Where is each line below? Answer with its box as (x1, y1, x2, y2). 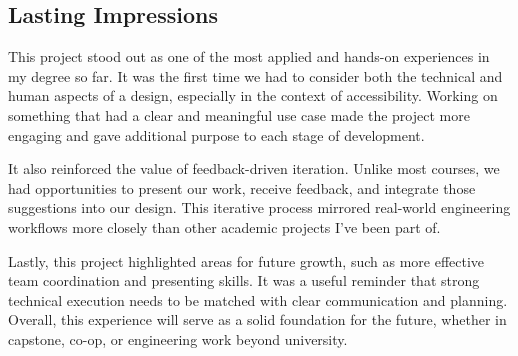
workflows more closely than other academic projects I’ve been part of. (8, 216, 441, 237)
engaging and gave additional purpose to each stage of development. (8, 124, 425, 145)
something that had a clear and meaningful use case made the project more (8, 104, 470, 125)
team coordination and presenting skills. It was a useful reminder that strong (8, 270, 480, 291)
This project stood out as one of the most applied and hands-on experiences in (8, 46, 490, 67)
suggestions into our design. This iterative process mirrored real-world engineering (8, 197, 511, 218)
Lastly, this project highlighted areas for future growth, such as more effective (8, 250, 485, 271)
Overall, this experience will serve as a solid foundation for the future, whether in (8, 309, 507, 330)
